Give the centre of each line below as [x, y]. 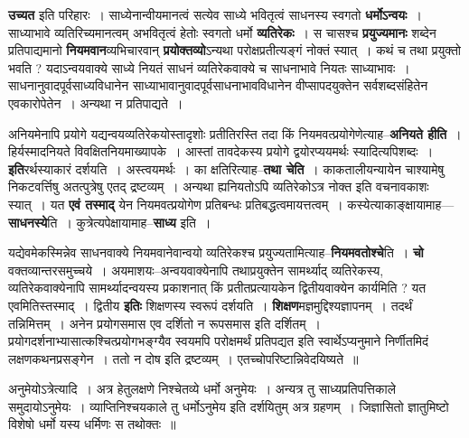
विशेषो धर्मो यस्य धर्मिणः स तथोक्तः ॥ [92, 424]
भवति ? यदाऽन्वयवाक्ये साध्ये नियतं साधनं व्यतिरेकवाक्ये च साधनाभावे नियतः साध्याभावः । [209, 67]
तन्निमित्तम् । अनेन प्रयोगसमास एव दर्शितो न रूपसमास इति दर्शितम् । [164, 323]
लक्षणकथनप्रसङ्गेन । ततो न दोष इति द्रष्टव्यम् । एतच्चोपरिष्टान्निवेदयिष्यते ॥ [183, 358]
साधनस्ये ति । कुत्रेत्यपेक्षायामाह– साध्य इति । [110, 222]
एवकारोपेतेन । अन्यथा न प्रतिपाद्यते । [96, 103]
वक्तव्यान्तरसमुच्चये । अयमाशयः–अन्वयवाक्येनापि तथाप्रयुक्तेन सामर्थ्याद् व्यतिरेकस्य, [196, 270]
